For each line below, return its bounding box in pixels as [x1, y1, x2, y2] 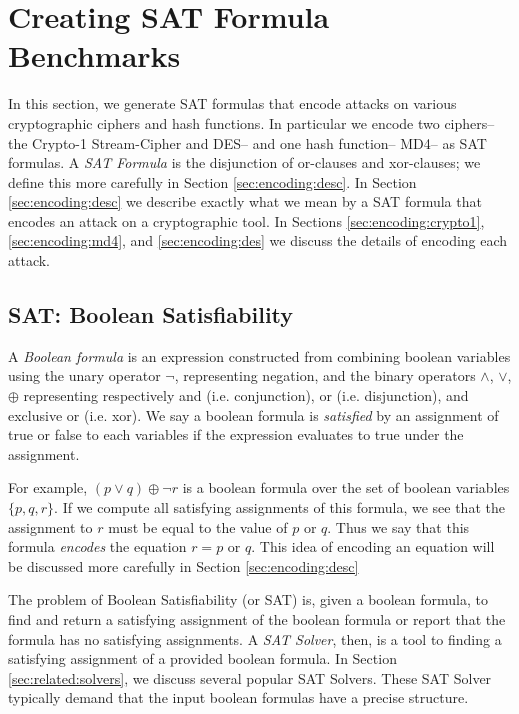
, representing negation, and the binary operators [174, 365, 476, 386]
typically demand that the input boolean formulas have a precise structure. [8, 687, 469, 708]
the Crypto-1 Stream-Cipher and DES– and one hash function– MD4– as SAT [8, 132, 487, 153]
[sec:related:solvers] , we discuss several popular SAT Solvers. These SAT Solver [8, 667, 492, 688]
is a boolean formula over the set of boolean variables [182, 477, 510, 498]
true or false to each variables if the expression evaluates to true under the [8, 424, 464, 445]
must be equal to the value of [108, 516, 288, 537]
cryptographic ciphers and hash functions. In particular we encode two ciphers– [8, 112, 495, 133]
